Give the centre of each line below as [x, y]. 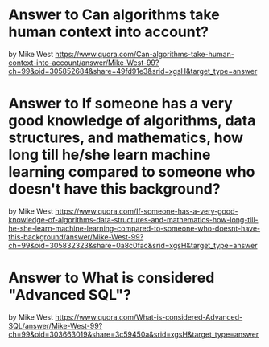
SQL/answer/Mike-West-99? [56, 325]
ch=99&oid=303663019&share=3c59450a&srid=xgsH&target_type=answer [134, 334]
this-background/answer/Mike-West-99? [76, 237]
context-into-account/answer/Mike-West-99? [84, 63]
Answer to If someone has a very [121, 104]
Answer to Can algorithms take [114, 15]
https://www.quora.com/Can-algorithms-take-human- [145, 54]
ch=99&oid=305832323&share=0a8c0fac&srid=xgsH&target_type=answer [133, 245]
